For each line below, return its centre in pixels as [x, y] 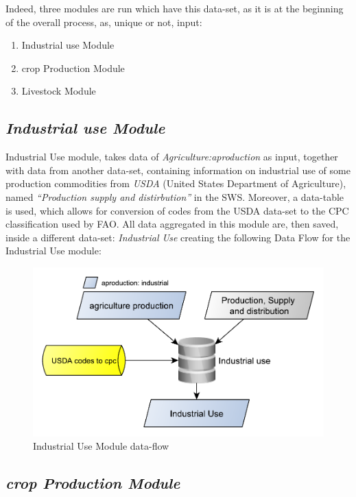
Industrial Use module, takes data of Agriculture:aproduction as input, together [172, 157]
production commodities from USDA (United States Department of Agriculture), [176, 183]
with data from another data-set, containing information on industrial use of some [178, 170]
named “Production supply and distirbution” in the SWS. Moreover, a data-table [175, 196]
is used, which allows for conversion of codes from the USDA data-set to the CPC [177, 210]
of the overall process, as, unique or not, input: [104, 22]
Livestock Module [59, 91]
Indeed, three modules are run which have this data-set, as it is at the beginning [175, 8]
